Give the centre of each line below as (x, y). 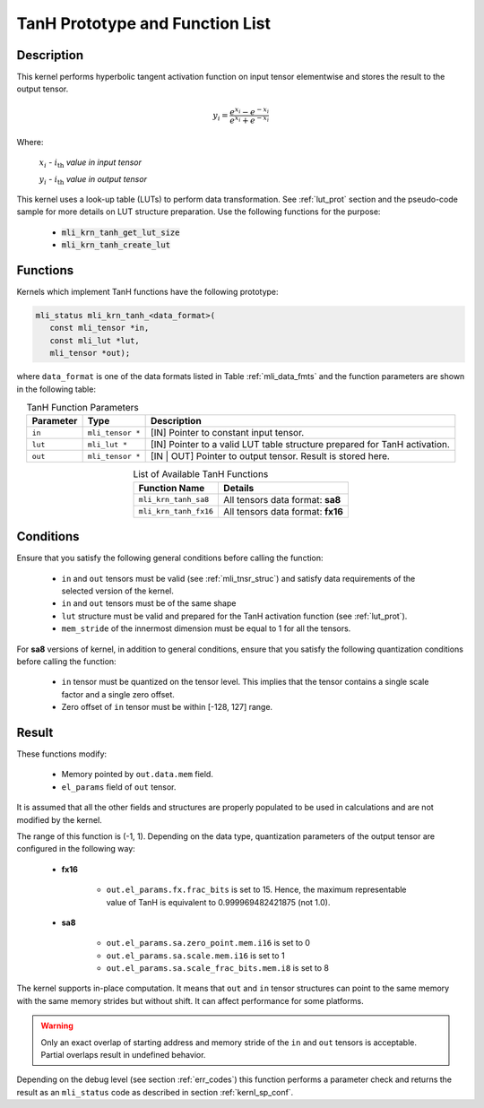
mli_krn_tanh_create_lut (116, 245)
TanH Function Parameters (82, 408)
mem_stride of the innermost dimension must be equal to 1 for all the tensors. (206, 628)
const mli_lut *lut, (95, 340)
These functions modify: (62, 754)
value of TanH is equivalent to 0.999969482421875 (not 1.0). (218, 902)
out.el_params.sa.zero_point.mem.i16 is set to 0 (208, 943)
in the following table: (56, 389)
